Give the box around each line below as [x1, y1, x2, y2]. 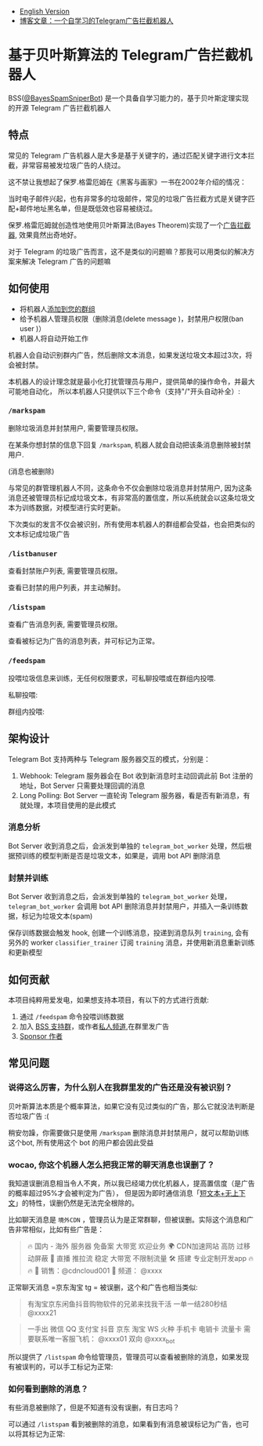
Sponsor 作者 [19, 1031, 63, 1040]
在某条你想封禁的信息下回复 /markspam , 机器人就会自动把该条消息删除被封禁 [8, 439, 252, 450]
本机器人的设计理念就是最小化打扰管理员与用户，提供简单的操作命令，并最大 [8, 377, 255, 386]
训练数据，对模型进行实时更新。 [21, 502, 125, 512]
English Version [19, 7, 70, 16]
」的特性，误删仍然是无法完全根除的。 [15, 1198, 139, 1207]
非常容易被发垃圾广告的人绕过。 [21, 160, 125, 169]
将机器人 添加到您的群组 [19, 304, 95, 313]
